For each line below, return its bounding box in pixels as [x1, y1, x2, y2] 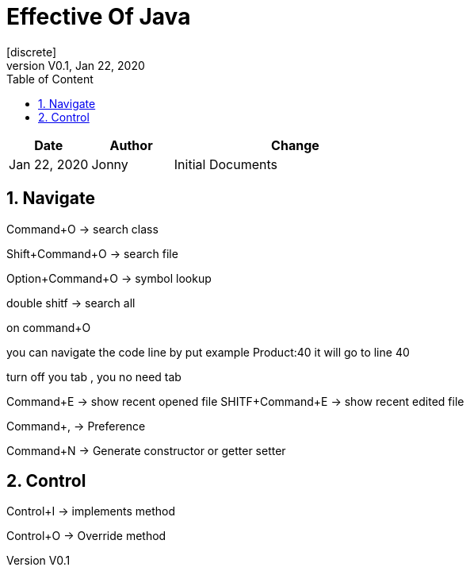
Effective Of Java [6, 3, 191, 30]
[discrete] [6, 44, 57, 59]
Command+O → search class [6, 222, 159, 236]
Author [109, 137, 153, 153]
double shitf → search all [6, 295, 136, 310]
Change [271, 137, 319, 153]
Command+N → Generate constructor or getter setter [6, 443, 286, 457]
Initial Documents [174, 156, 277, 172]
